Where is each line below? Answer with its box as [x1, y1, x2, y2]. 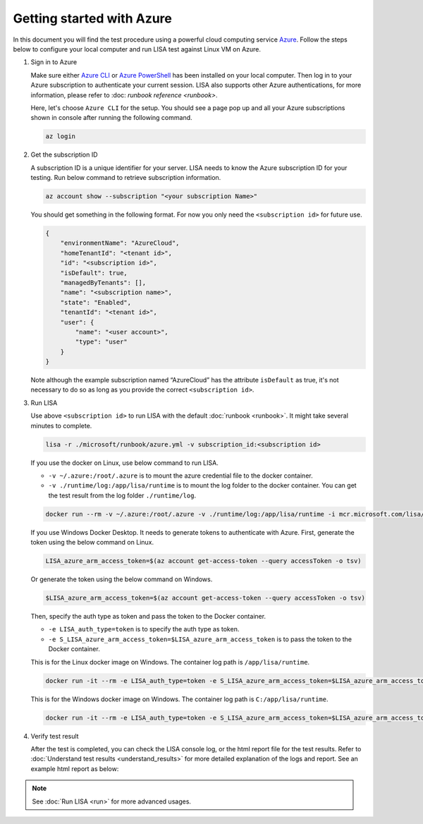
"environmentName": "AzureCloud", [60, 239, 180, 247]
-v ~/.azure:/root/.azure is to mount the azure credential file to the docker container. [48, 471, 313, 480]
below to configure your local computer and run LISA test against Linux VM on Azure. [13, 44, 261, 53]
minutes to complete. [30, 421, 92, 430]
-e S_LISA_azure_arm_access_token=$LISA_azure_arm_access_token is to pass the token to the [48, 635, 352, 643]
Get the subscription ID [30, 150, 98, 159]
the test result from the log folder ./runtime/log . [48, 491, 197, 499]
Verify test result [30, 732, 79, 740]
